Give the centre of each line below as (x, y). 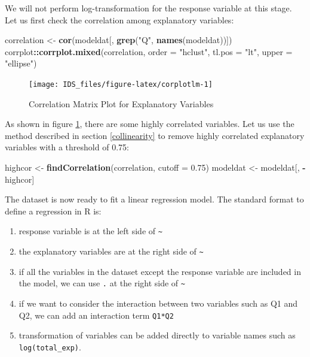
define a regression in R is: (53, 211)
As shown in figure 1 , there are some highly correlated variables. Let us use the (150, 124)
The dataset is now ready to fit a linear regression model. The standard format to (154, 199)
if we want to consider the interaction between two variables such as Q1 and (158, 303)
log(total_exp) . (50, 347)
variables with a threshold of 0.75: (67, 147)
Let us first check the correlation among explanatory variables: (119, 19)
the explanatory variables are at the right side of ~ (111, 251)
